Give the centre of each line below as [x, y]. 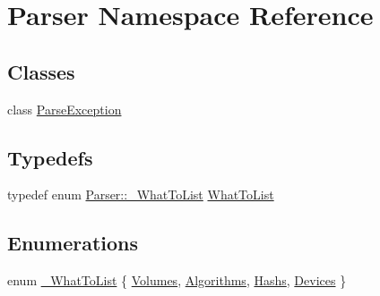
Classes [41, 71]
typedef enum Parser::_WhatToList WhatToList [141, 195]
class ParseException [65, 109]
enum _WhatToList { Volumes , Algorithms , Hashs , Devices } [177, 280]
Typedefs [50, 157]
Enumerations [73, 243]
